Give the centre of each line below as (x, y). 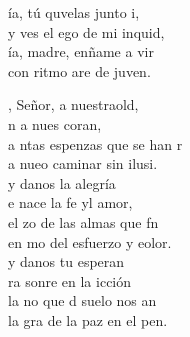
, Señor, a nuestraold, (73, 104)
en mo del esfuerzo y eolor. (90, 241)
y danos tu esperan (66, 261)
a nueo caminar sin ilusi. (83, 163)
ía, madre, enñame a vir (81, 51)
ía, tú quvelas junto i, (74, 12)
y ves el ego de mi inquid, (86, 31)
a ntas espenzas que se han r (95, 143)
